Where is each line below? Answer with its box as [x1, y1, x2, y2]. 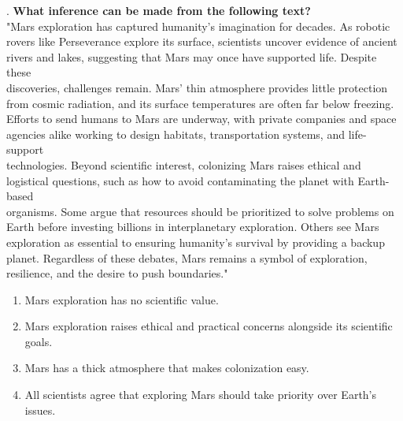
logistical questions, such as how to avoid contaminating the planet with [6, 172, 354, 188]
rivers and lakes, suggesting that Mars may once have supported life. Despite [6, 48, 377, 65]
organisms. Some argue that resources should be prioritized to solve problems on [6, 203, 394, 219]
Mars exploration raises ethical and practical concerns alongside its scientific [24, 318, 393, 334]
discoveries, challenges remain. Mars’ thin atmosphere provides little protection [6, 79, 388, 95]
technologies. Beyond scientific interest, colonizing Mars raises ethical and [6, 156, 361, 173]
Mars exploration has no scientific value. [24, 291, 219, 307]
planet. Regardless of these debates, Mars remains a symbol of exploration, [6, 249, 368, 266]
